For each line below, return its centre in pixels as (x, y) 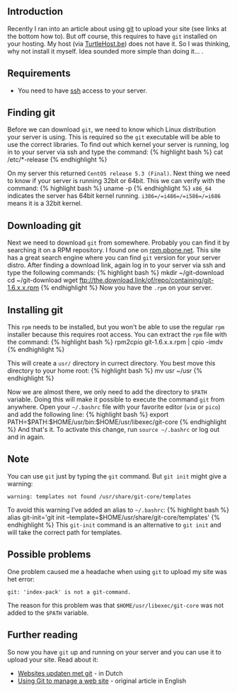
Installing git (35, 310)
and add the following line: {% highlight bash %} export (88, 415)
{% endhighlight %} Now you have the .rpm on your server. (127, 288)
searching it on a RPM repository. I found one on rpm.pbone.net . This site (114, 250)
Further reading (42, 635)
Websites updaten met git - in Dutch (70, 673)
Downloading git (44, 225)
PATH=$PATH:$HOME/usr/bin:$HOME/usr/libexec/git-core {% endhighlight (117, 422)
